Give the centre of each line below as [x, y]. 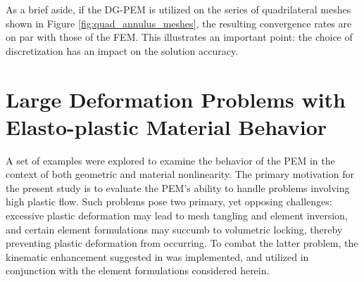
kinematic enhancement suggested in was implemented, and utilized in [157, 256]
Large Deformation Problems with [176, 99]
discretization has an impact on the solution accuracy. [122, 50]
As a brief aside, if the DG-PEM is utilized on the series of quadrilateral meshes [178, 9]
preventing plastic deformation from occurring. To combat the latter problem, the [182, 243]
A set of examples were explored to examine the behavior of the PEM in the [170, 160]
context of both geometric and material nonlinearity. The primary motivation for [180, 174]
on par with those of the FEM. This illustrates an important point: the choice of [179, 37]
